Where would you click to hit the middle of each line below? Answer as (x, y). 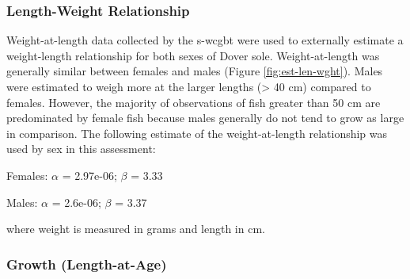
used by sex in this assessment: (81, 149)
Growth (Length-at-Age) (87, 264)
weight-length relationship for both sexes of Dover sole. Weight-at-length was (193, 55)
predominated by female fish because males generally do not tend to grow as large (205, 118)
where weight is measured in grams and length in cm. (136, 229)
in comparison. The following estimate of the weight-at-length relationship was (197, 133)
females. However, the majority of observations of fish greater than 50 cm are (194, 102)
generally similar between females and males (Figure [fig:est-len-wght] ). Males (195, 71)
